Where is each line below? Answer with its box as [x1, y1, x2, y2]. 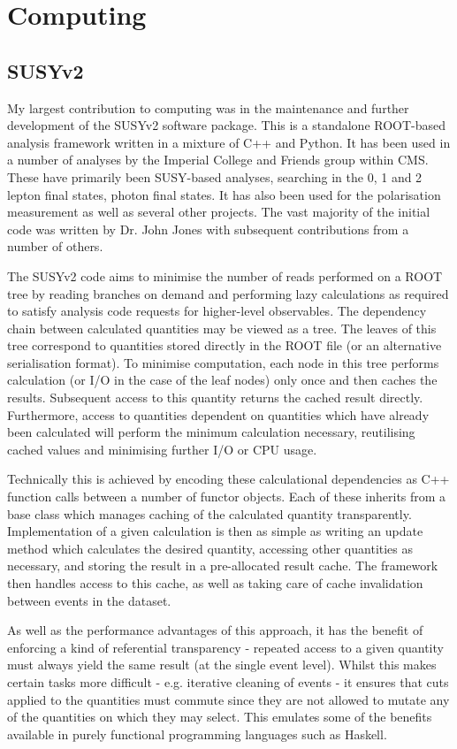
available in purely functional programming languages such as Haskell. [7, 724, 387, 743]
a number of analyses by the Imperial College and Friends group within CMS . [7, 150, 429, 169]
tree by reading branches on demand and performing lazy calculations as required [7, 284, 449, 302]
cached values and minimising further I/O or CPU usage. [7, 439, 317, 458]
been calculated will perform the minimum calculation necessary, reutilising [7, 423, 415, 441]
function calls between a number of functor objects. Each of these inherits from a [7, 487, 446, 506]
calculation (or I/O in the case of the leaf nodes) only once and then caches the [7, 371, 438, 389]
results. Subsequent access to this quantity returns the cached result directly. [7, 388, 423, 407]
